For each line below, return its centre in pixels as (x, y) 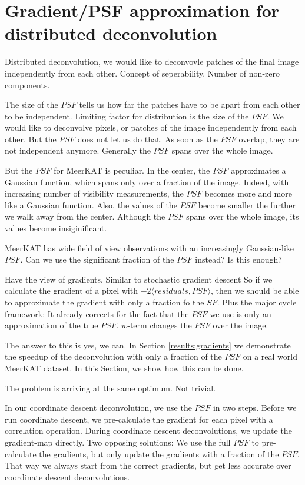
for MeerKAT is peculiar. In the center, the (132, 170)
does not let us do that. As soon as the (147, 139)
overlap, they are (269, 139)
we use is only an (241, 313)
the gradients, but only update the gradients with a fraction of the (159, 454)
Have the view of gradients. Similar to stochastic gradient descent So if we (139, 279)
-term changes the (160, 325)
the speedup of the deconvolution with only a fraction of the (113, 356)
